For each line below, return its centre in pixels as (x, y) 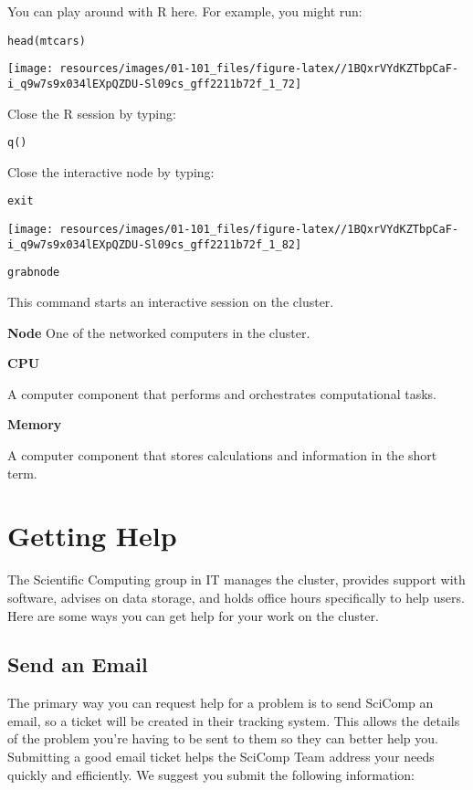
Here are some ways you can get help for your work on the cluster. (193, 615)
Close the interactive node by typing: (111, 171)
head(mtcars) (47, 41)
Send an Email (78, 664)
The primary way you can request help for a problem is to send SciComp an (221, 703)
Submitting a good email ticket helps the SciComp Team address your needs (221, 757)
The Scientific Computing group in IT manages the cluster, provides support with (236, 579)
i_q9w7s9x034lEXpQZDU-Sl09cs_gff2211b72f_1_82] (155, 244)
